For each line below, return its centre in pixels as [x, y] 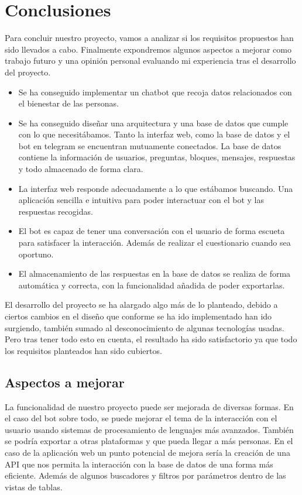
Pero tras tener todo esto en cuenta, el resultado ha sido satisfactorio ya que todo [151, 339]
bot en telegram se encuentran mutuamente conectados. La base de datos [150, 145]
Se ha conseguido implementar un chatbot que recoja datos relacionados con [155, 92]
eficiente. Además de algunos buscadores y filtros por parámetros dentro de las [145, 475]
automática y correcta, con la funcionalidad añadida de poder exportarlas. [152, 285]
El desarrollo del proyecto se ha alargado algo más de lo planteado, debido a [141, 305]
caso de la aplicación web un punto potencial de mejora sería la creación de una [147, 452]
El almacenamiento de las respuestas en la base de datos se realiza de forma [155, 274]
